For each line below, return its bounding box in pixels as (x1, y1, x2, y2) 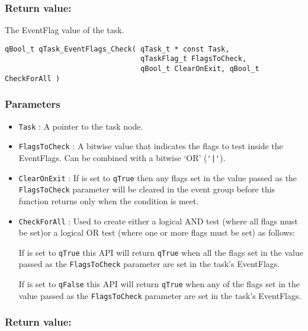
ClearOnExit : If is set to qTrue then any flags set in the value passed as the (18, 171, 297, 184)
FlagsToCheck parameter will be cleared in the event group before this (18, 183, 275, 195)
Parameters (5, 97, 60, 111)
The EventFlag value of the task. (5, 24, 124, 36)
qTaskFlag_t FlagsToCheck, (140, 54, 247, 63)
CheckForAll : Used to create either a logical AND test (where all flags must (18, 214, 298, 227)
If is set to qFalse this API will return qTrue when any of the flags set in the (18, 278, 300, 290)
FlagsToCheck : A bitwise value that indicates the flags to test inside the (18, 140, 283, 152)
